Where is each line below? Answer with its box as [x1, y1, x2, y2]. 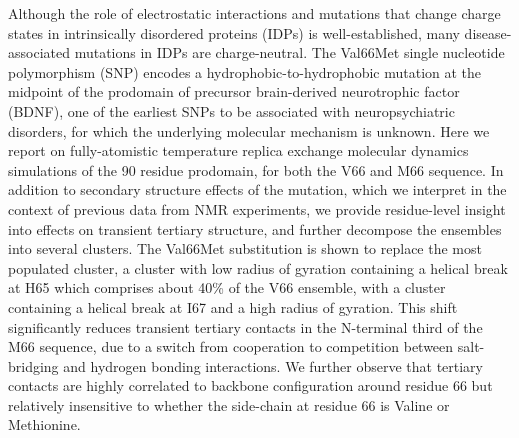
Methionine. [8, 414, 81, 435]
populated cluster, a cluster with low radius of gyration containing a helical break [8, 257, 508, 278]
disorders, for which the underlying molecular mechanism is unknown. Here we [8, 120, 490, 141]
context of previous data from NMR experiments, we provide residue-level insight [8, 198, 506, 219]
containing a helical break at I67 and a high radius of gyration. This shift [8, 296, 458, 317]
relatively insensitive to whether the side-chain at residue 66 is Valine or [8, 394, 450, 415]
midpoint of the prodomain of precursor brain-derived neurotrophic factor [8, 81, 460, 102]
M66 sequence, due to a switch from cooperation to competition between [8, 336, 454, 357]
